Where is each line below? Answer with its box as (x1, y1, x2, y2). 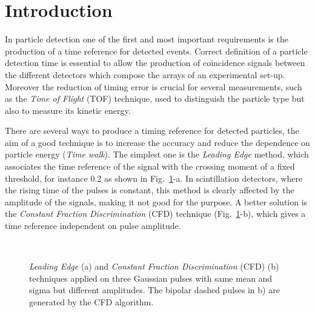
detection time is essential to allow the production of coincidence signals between (5, 56, 305, 69)
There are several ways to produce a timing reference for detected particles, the (5, 124, 299, 137)
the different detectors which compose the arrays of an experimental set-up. (5, 68, 285, 81)
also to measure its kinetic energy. (5, 104, 131, 116)
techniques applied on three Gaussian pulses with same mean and (29, 271, 273, 284)
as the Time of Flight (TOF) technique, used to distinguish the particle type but (5, 92, 305, 105)
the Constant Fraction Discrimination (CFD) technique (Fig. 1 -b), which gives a (5, 207, 306, 220)
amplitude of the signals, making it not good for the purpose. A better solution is (5, 195, 308, 208)
